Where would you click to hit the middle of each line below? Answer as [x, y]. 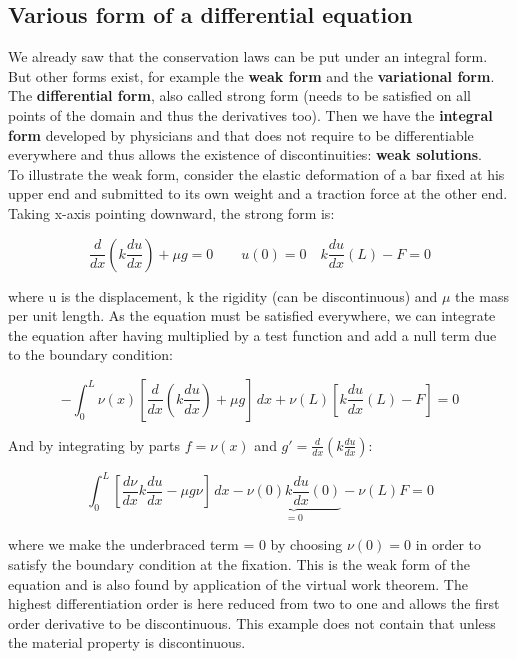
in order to [448, 544]
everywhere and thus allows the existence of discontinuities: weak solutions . [245, 154]
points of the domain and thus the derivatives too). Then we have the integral [250, 114]
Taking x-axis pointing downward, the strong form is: [171, 212]
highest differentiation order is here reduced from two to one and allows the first [254, 603]
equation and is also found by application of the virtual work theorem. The [238, 583]
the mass [482, 295]
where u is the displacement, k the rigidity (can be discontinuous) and [223, 295]
